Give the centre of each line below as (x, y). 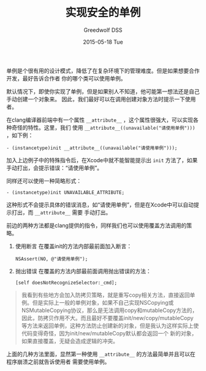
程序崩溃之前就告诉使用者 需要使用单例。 (58, 361)
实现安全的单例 (103, 13)
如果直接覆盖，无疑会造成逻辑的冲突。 (70, 341)
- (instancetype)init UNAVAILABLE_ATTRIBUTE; (65, 192)
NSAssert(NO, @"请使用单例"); (51, 259)
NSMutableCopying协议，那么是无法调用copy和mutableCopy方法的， (109, 310)
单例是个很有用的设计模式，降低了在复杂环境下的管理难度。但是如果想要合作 (103, 71)
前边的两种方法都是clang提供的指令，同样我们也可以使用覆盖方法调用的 (97, 225)
